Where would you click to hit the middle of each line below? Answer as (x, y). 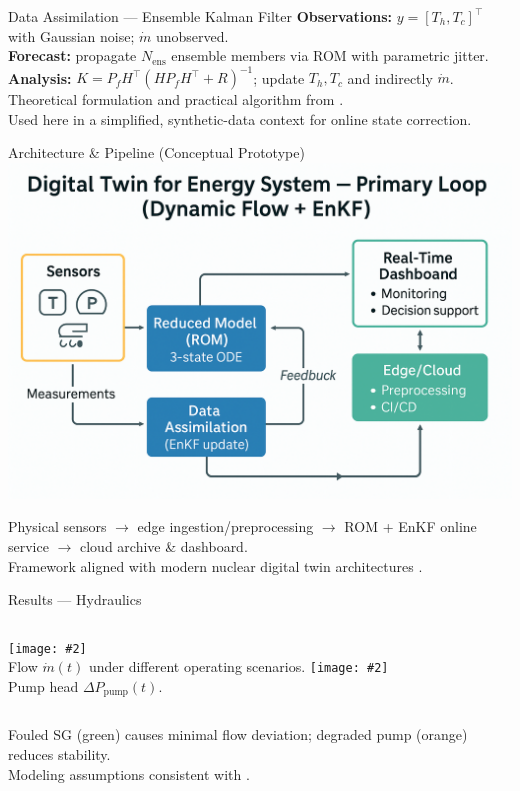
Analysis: (40, 77)
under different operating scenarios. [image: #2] (238, 666)
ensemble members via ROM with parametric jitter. (330, 55)
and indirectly (390, 77)
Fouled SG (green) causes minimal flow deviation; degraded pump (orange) (238, 734)
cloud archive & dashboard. (164, 545)
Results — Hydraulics (75, 599)
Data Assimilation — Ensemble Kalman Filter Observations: (200, 16)
